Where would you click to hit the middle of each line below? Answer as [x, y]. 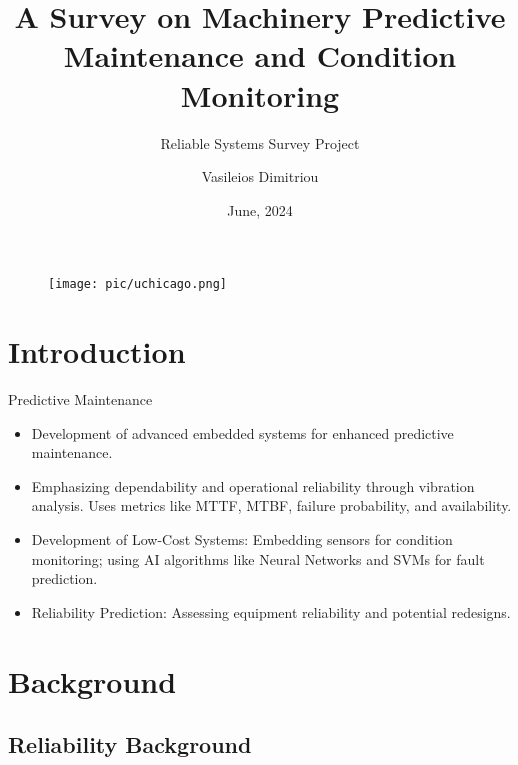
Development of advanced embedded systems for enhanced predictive [242, 432]
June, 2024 [260, 209]
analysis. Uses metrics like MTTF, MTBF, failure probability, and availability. [271, 505]
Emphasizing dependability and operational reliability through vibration [253, 485]
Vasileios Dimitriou [260, 176]
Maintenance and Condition [260, 55]
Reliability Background [130, 744]
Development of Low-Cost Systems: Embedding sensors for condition [242, 539]
